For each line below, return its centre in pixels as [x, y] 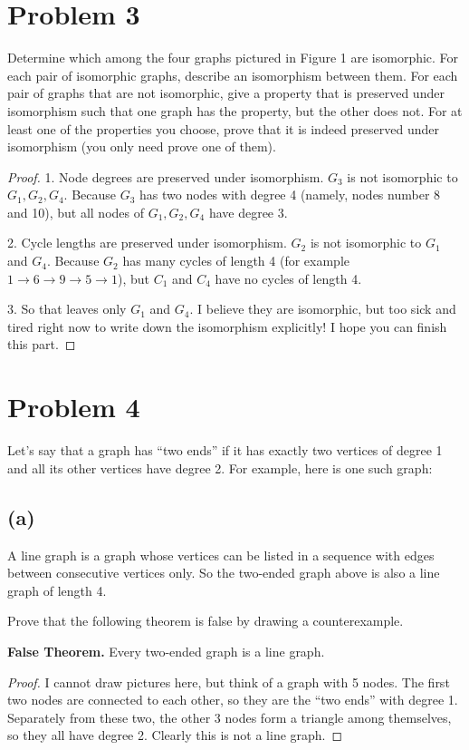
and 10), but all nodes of [76, 212]
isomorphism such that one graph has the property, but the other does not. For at [235, 110]
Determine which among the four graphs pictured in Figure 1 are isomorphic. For [233, 58]
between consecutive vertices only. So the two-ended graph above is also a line [224, 573]
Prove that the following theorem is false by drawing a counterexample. [206, 621]
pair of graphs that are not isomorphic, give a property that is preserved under [226, 93]
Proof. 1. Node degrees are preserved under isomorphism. [166, 176]
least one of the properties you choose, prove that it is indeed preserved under [223, 128]
